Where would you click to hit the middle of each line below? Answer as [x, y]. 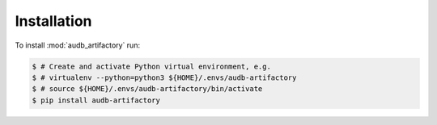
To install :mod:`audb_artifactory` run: [78, 45]
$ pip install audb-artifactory [96, 100]
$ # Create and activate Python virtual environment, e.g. [151, 66]
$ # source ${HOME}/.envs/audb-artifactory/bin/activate [147, 89]
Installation [53, 21]
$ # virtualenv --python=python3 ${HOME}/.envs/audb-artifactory [164, 77]
